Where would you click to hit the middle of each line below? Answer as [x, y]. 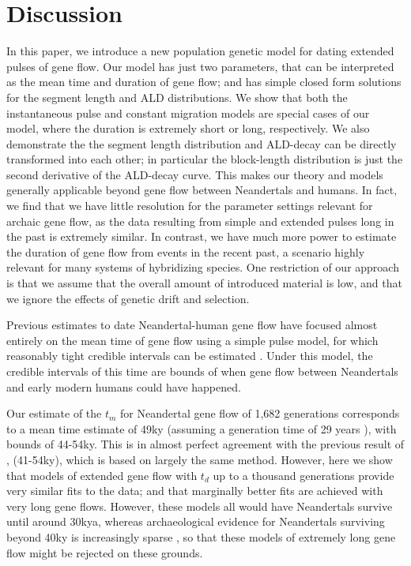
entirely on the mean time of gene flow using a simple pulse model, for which [192, 340]
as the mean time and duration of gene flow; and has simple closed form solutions [204, 82]
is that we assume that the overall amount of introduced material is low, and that [204, 283]
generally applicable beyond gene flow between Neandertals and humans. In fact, [202, 190]
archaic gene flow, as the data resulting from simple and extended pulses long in [200, 221]
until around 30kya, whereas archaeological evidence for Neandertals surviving [196, 521]
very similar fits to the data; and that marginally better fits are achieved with [195, 491]
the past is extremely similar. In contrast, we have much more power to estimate [202, 236]
